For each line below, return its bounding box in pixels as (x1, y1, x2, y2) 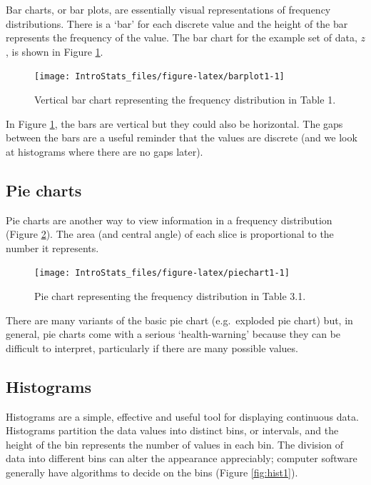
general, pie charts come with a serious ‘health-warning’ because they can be (6, 326, 341, 341)
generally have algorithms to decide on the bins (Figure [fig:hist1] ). (6, 465, 298, 479)
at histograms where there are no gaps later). (6, 144, 203, 159)
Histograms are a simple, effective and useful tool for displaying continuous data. (6, 409, 359, 424)
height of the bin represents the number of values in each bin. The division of (6, 436, 343, 451)
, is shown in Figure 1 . (6, 44, 103, 59)
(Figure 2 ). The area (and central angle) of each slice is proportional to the (6, 226, 334, 241)
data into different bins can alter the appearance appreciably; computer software (6, 451, 357, 466)
